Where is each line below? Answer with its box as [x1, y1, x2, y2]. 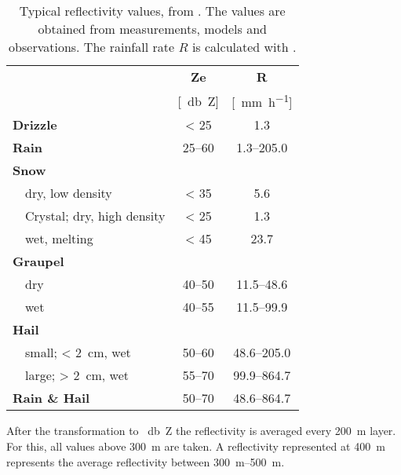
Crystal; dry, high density [25, 206, 166, 225]
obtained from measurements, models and [38, 20, 267, 38]
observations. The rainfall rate [9, 38, 175, 56]
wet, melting [25, 229, 93, 248]
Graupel [13, 252, 64, 271]
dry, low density [25, 184, 112, 203]
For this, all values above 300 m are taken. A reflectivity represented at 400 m [6, 437, 385, 454]
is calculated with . [191, 38, 297, 56]
